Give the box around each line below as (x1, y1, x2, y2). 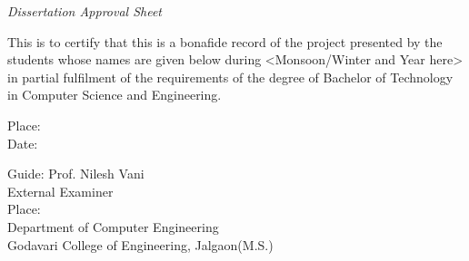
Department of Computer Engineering (7, 217, 219, 236)
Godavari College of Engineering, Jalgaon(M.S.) (7, 235, 274, 254)
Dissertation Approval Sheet (7, 2, 163, 20)
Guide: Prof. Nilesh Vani (7, 164, 145, 183)
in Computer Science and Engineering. (7, 85, 222, 104)
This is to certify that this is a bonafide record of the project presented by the (7, 32, 443, 51)
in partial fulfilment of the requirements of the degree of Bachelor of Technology (7, 67, 454, 86)
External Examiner (7, 181, 114, 200)
